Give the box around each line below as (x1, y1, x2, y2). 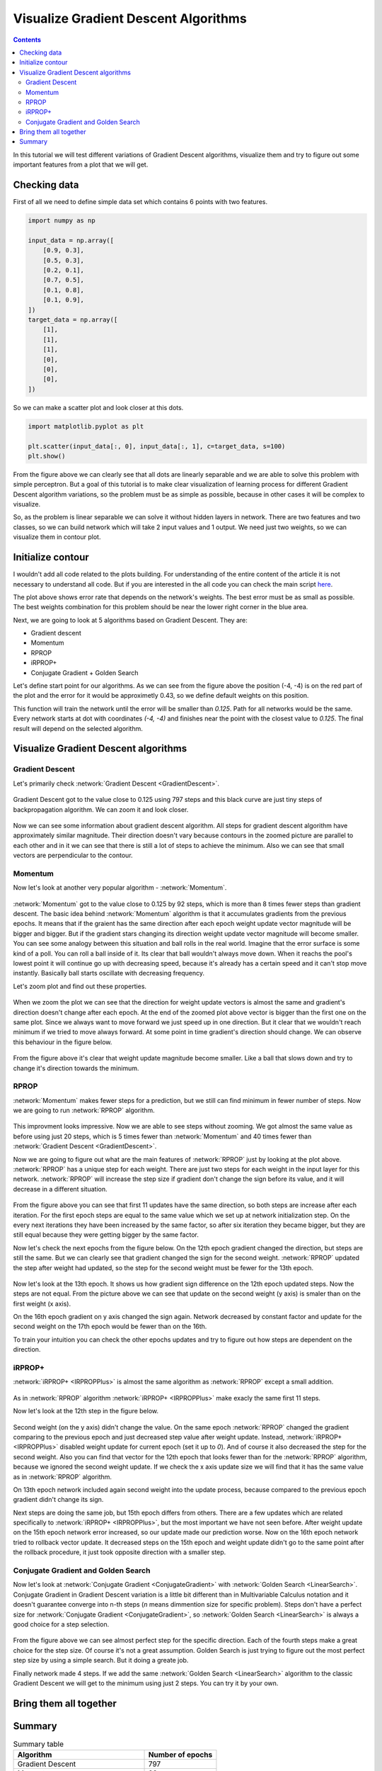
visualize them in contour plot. (13, 533, 101, 541)
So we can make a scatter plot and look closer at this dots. (13, 403, 184, 412)
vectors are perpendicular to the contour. (13, 851, 134, 860)
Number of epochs (148, 1750, 213, 1760)
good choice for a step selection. (13, 1619, 110, 1629)
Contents (13, 35, 42, 44)
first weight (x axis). (13, 1299, 71, 1308)
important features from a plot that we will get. (13, 160, 149, 169)
